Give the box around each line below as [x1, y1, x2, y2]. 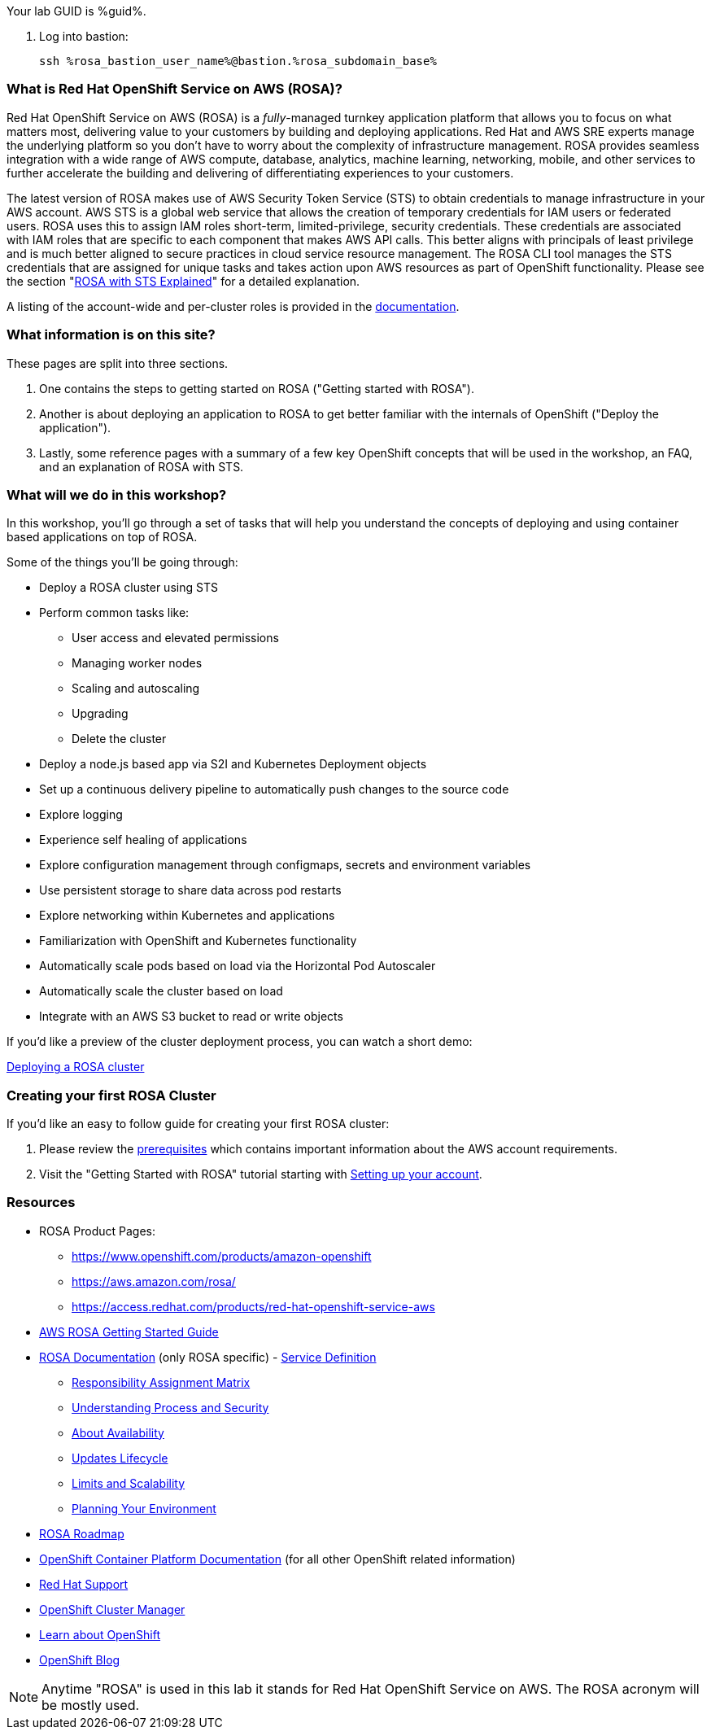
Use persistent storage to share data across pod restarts [39, 883, 342, 898]
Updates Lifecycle [72, 1450, 168, 1465]
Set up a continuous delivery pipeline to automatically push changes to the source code [39, 782, 509, 797]
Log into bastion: [39, 29, 129, 43]
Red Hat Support [39, 1576, 129, 1591]
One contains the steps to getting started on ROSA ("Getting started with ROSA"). [39, 381, 475, 396]
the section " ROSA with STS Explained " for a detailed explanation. [7, 273, 360, 288]
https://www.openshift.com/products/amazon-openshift [72, 1248, 372, 1263]
